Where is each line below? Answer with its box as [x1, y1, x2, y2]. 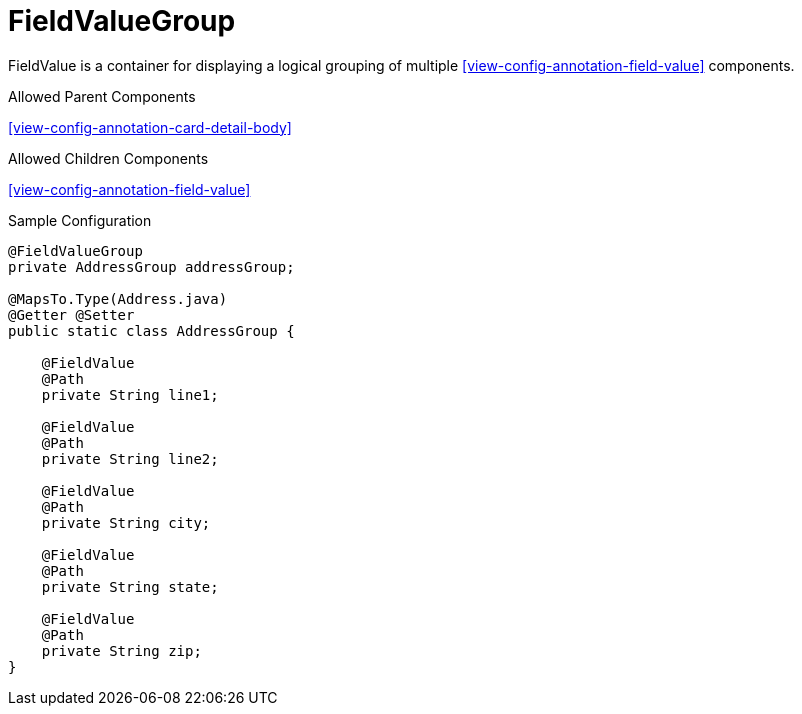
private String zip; [41, 642, 202, 659]
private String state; [41, 578, 219, 595]
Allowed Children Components [8, 149, 209, 167]
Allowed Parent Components [8, 87, 196, 105]
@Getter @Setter [8, 306, 135, 323]
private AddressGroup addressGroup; [8, 258, 295, 275]
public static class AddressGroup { [8, 322, 295, 339]
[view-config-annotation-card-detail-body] [8, 118, 292, 136]
